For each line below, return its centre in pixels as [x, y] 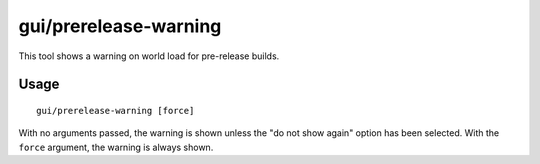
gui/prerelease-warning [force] [115, 110]
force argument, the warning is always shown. [116, 147]
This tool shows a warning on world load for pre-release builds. [149, 56]
